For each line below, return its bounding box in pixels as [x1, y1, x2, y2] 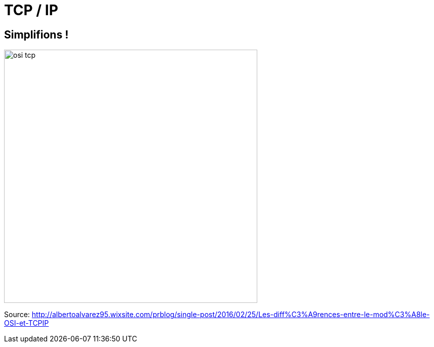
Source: [4, 310, 30, 319]
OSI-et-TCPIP [4, 319, 49, 328]
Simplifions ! [4, 28, 69, 41]
